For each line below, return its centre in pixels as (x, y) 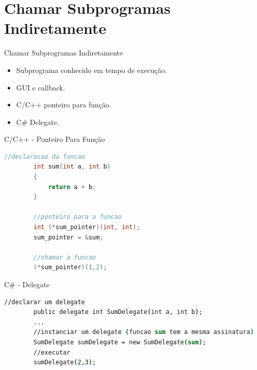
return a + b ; (72, 187)
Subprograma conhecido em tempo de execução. (92, 70)
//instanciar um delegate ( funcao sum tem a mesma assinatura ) (144, 332)
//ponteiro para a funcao (78, 217)
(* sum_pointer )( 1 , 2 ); (70, 267)
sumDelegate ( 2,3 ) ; (65, 363)
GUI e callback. (41, 87)
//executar (52, 352)
